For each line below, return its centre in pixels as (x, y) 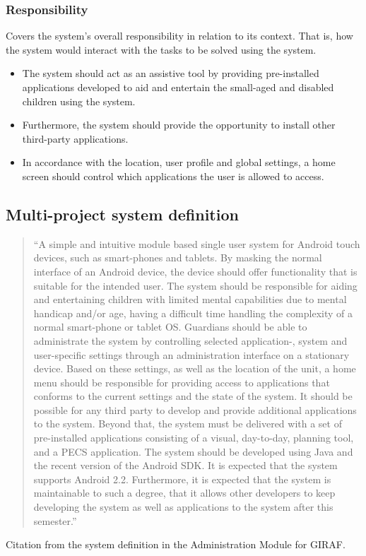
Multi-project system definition (122, 214)
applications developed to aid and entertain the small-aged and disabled (178, 87)
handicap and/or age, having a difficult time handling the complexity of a (193, 313)
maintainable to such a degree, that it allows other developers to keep (184, 493)
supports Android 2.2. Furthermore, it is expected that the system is (182, 479)
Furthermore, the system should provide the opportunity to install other (179, 125)
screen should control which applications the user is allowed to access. (173, 176)
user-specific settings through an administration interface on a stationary (191, 354)
